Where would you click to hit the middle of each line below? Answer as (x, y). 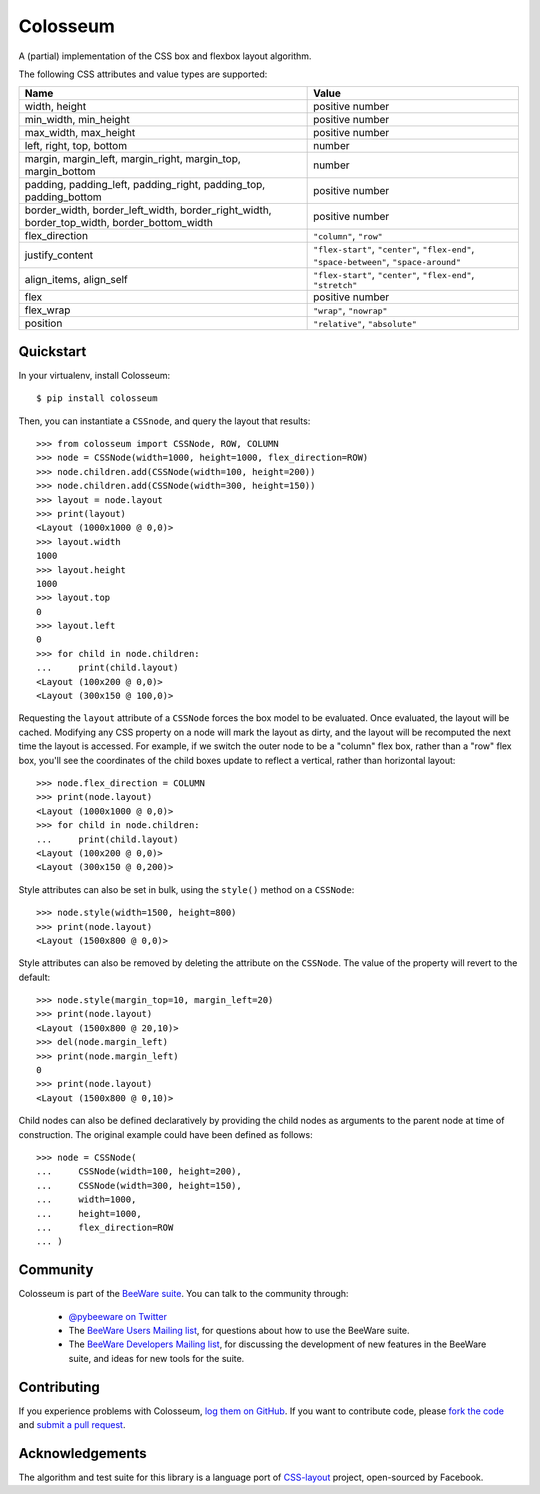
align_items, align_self (76, 279)
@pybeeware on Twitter (117, 1316)
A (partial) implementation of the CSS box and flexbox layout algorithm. (165, 56)
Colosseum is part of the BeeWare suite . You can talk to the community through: (183, 1294)
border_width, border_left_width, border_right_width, (148, 210)
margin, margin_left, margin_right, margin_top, (133, 159)
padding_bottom (63, 197)
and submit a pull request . (72, 1425)
